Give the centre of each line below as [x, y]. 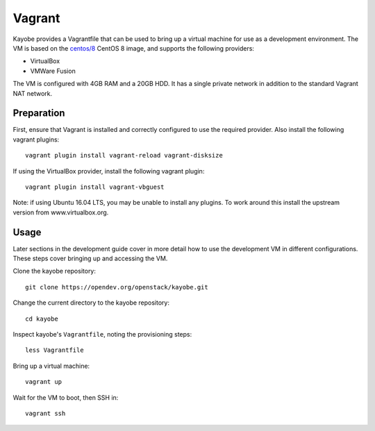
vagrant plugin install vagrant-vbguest [95, 187]
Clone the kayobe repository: [55, 271]
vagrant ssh [45, 413]
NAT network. [33, 93]
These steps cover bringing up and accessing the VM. [90, 259]
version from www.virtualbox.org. [61, 212]
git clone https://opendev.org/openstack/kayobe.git [117, 287]
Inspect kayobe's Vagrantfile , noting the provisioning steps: [102, 334]
